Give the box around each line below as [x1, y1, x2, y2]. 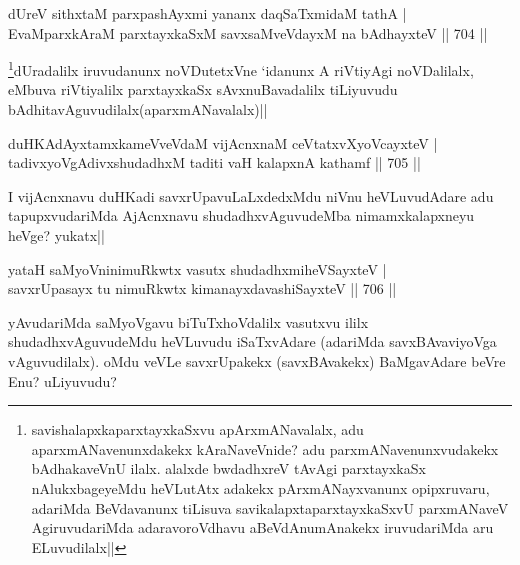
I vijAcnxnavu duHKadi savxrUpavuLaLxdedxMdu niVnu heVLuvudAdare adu [8, 185, 494, 206]
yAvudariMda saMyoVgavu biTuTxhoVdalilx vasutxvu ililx [8, 311, 369, 332]
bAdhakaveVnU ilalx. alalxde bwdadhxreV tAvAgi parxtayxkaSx [31, 458, 426, 479]
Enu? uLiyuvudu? [8, 370, 117, 391]
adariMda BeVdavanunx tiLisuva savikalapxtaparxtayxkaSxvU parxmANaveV [31, 497, 509, 518]
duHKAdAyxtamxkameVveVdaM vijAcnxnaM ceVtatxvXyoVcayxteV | [8, 132, 438, 153]
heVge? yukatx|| [8, 225, 105, 245]
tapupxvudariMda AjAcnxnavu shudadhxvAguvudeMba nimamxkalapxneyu [8, 205, 475, 226]
